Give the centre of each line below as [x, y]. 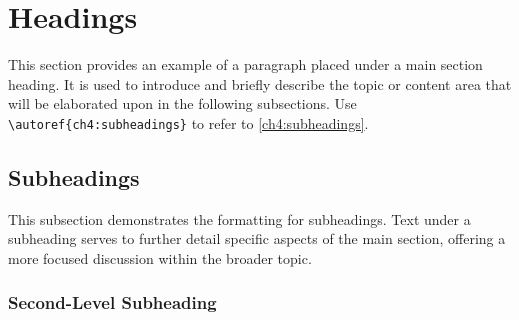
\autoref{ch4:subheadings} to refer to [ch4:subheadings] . [188, 122]
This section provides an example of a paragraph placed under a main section [245, 64]
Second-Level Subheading [112, 302]
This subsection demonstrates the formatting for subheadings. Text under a [239, 218]
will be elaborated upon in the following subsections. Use [182, 103]
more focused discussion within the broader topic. [160, 257]
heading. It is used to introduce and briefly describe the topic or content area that [260, 83]
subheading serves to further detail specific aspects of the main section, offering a [257, 238]
